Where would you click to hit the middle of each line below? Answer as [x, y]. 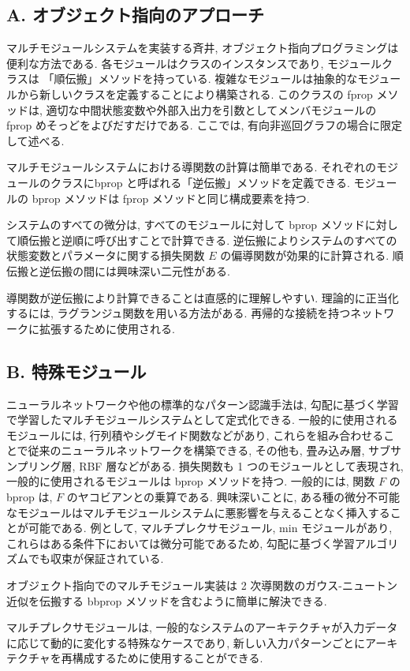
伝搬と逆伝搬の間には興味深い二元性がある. [118, 270]
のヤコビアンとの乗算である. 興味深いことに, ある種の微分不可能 [233, 497]
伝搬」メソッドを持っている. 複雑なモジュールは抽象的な [211, 79]
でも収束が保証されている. [96, 559]
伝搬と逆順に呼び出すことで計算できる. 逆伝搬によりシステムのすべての [212, 240]
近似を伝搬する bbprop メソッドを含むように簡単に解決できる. [167, 600]
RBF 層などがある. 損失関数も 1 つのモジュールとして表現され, [241, 465]
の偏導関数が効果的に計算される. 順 [312, 255]
